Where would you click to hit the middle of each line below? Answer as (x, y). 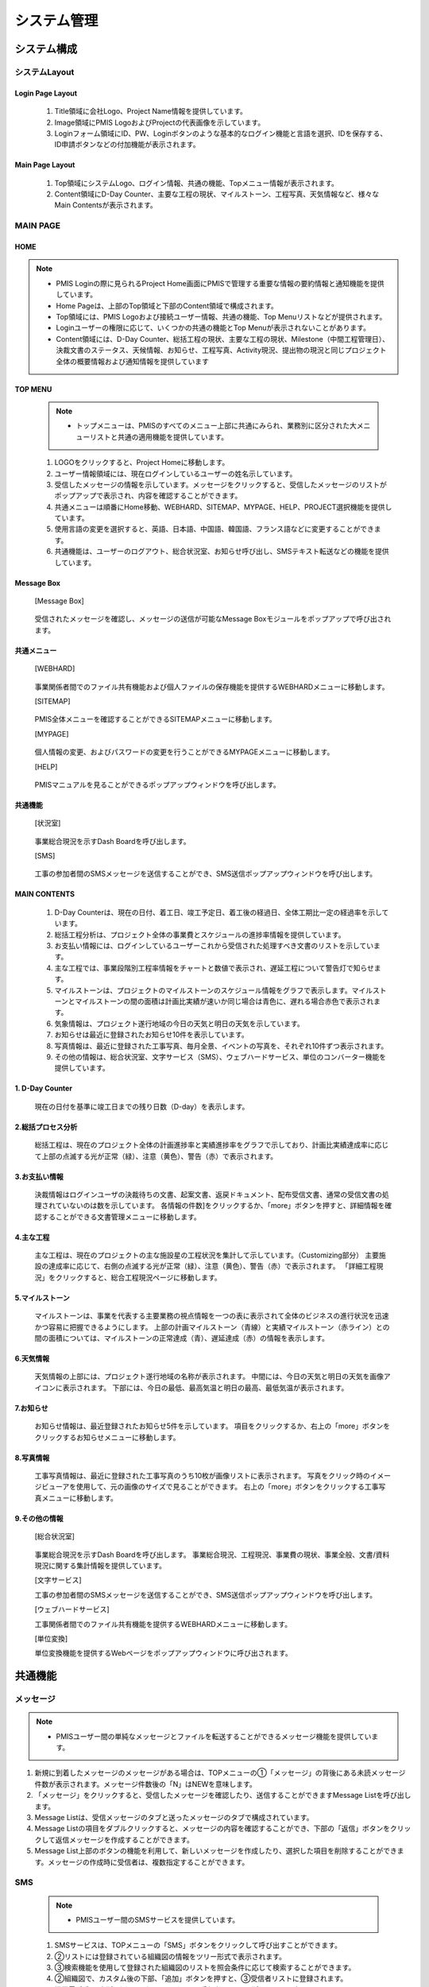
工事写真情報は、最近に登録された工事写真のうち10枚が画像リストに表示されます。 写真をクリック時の (203, 1475)
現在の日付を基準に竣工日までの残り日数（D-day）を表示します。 (142, 1106)
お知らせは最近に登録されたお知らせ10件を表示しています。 (152, 1035)
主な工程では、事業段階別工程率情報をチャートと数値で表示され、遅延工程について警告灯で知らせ (214, 968)
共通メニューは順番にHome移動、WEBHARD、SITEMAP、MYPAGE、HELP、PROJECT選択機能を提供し (223, 507)
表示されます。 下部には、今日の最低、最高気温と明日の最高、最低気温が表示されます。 (205, 1388)
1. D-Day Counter (44, 1088)
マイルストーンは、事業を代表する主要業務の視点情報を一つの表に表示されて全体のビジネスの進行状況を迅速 (212, 1316)
